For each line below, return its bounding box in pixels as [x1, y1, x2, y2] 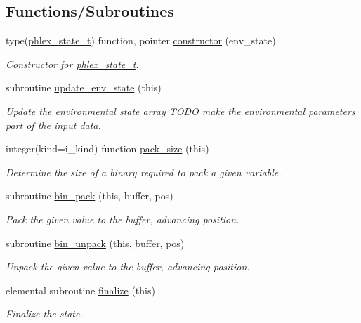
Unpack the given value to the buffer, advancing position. [6, 259, 250, 274]
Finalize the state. [6, 306, 83, 321]
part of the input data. [6, 117, 101, 132]
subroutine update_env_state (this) [6, 80, 162, 95]
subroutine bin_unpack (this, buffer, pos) [6, 235, 185, 250]
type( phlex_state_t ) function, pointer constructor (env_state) [6, 33, 276, 48]
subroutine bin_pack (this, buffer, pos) [6, 188, 173, 203]
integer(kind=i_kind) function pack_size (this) [6, 141, 209, 156]
